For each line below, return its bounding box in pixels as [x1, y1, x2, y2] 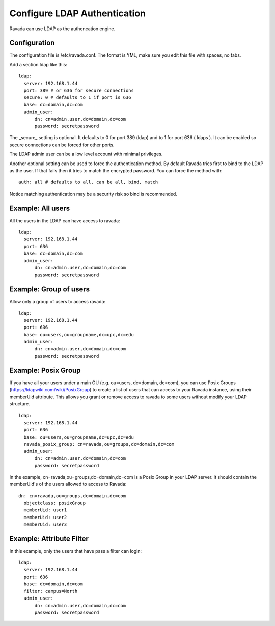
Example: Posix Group [9, 366, 81, 374]
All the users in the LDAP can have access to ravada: [9, 217, 120, 224]
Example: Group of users [9, 285, 90, 294]
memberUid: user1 [23, 507, 67, 513]
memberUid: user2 [23, 514, 67, 520]
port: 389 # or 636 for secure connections [23, 88, 134, 94]
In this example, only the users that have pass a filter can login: [9, 548, 142, 554]
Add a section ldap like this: [9, 61, 67, 67]
